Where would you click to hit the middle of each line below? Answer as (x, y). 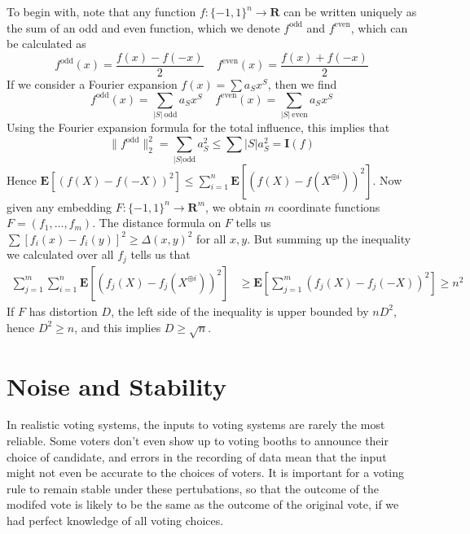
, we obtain (233, 206)
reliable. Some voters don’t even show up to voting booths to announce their (198, 441)
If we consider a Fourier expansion (92, 83)
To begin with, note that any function (101, 11)
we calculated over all (60, 254)
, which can (379, 27)
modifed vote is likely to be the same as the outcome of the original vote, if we (203, 504)
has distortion (63, 311)
